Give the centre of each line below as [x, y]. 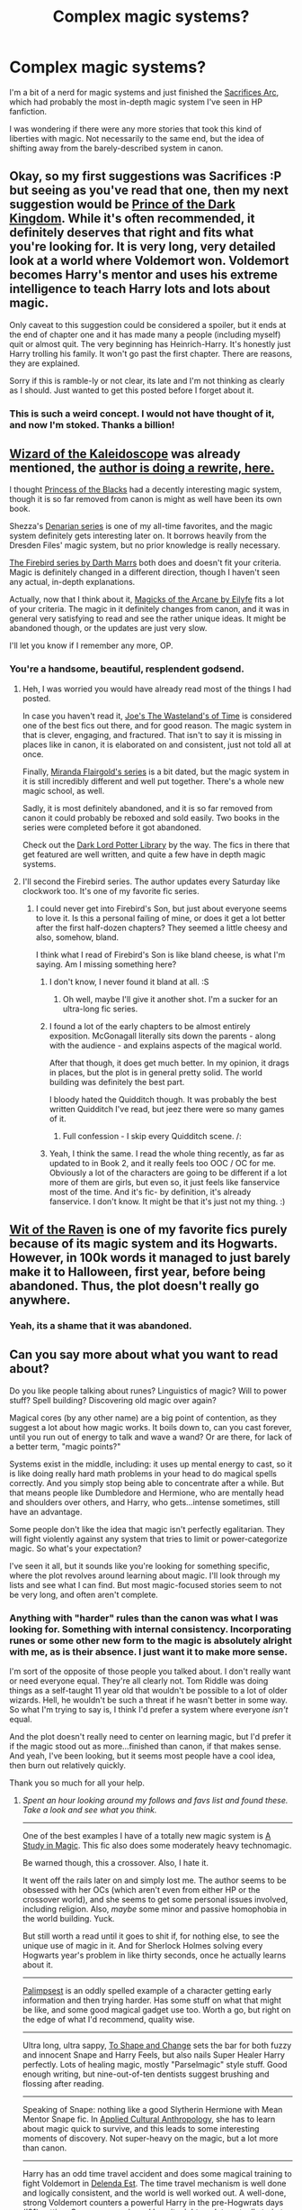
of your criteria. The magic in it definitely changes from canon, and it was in [149, 609]
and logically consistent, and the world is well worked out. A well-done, [154, 2193]
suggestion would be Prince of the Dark [122, 205]
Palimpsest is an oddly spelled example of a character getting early [147, 1991]
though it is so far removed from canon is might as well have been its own [146, 499]
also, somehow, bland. [77, 937]
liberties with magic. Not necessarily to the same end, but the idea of [137, 138]
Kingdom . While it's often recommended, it [132, 219]
